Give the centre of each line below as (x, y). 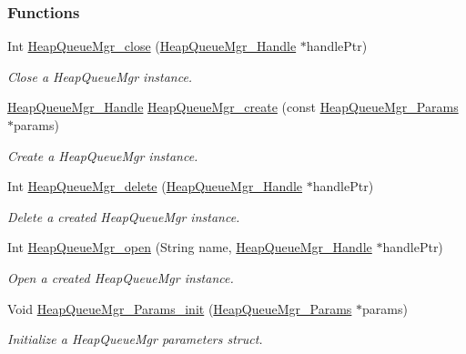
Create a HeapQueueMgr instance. (103, 155)
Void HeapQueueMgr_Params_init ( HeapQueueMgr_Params (180, 308)
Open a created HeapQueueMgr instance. (121, 277)
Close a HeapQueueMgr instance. (100, 76)
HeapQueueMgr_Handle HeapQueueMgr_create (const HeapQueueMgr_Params (233, 107)
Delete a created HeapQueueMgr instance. (124, 216)
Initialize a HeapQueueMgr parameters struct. (135, 339)
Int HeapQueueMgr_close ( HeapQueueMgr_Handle (152, 46)
